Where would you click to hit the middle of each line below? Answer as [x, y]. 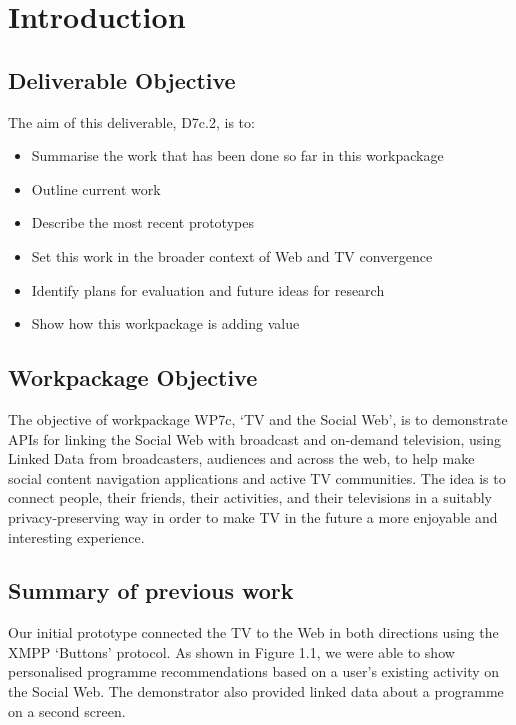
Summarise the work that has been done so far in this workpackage [237, 155]
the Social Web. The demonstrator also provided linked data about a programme [256, 691]
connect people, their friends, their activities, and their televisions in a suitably [250, 497]
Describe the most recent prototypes [142, 222]
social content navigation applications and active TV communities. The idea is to [257, 477]
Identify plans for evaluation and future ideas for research [208, 289]
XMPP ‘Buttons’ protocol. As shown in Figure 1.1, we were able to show [231, 651]
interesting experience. [76, 536]
